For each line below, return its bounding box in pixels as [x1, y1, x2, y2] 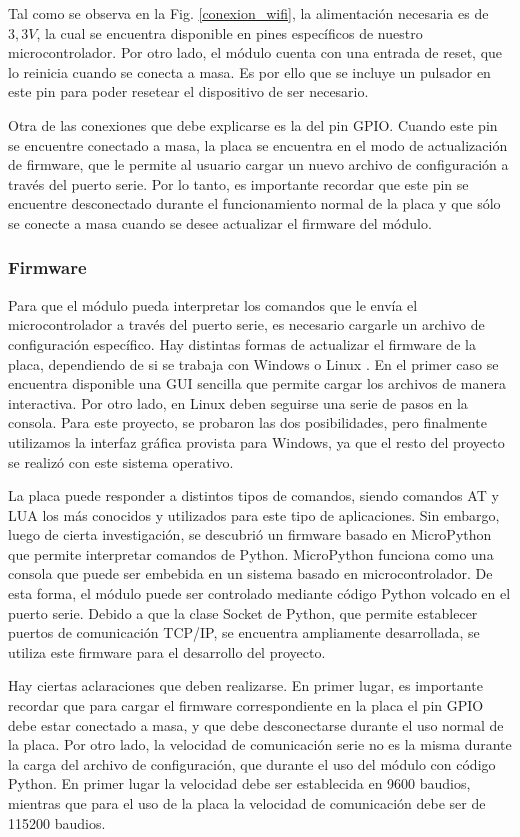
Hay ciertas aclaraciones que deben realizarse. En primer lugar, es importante [8, 675, 483, 696]
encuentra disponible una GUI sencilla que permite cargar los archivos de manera [8, 373, 507, 394]
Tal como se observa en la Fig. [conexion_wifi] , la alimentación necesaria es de [8, 3, 489, 23]
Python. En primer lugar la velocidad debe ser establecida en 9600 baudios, [8, 773, 471, 794]
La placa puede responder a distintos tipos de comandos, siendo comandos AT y [8, 485, 499, 506]
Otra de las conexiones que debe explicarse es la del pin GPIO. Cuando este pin [8, 114, 498, 135]
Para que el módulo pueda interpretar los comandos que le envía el [8, 294, 418, 315]
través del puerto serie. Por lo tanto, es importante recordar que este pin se [8, 173, 469, 194]
